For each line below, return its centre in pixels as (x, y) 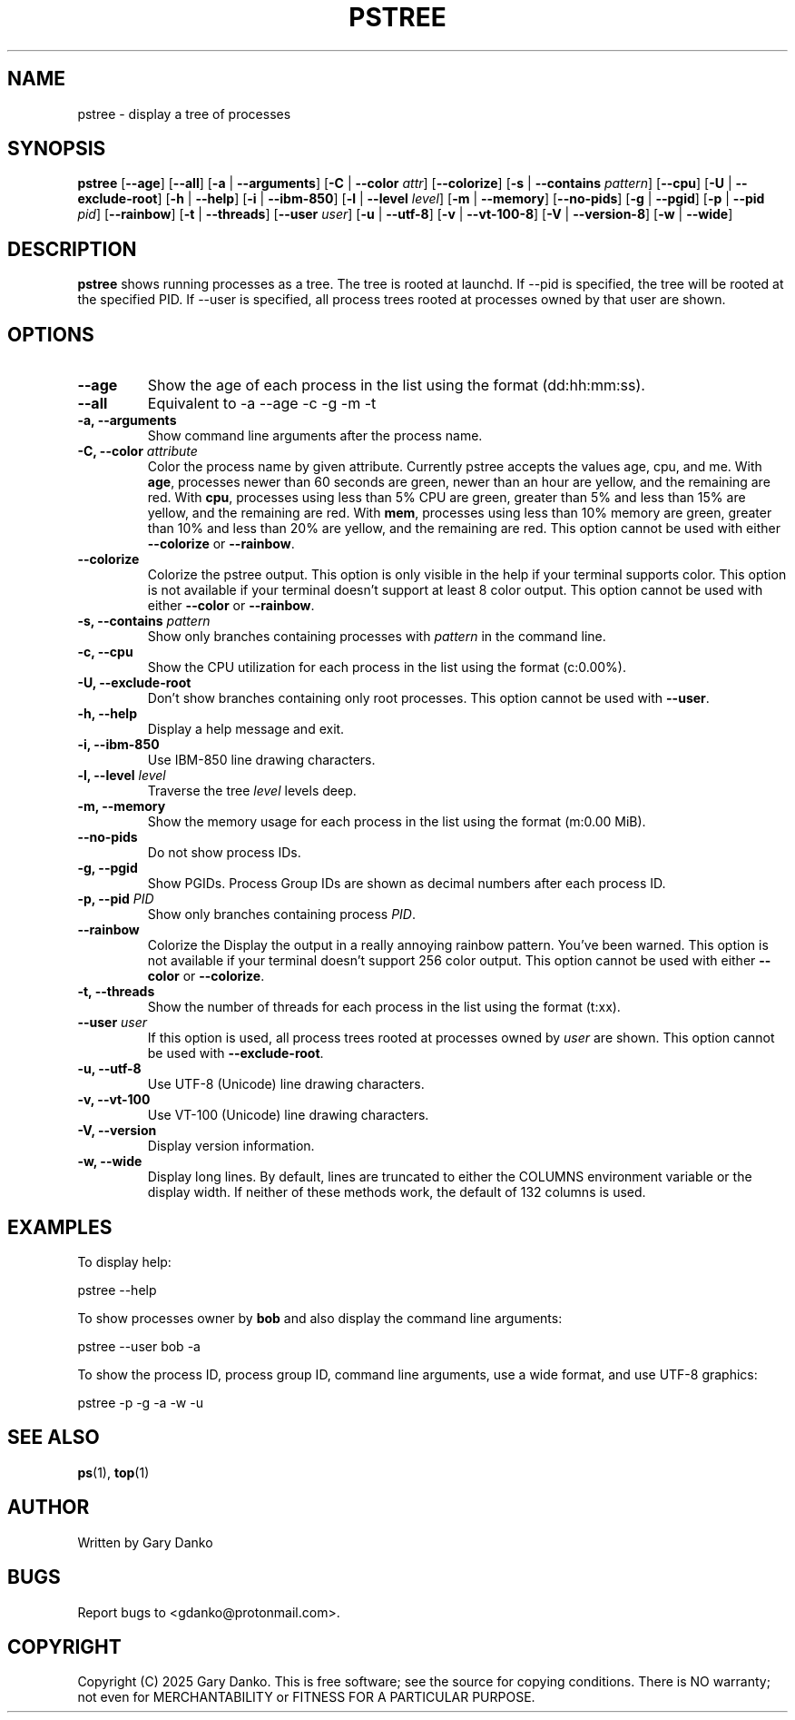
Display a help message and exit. (246, 729)
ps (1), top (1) (113, 1472)
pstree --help (117, 1290)
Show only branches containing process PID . (282, 914)
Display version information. (231, 1146)
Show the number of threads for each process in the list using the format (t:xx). (384, 1007)
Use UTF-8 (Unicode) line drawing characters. (286, 1084)
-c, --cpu (105, 652)
